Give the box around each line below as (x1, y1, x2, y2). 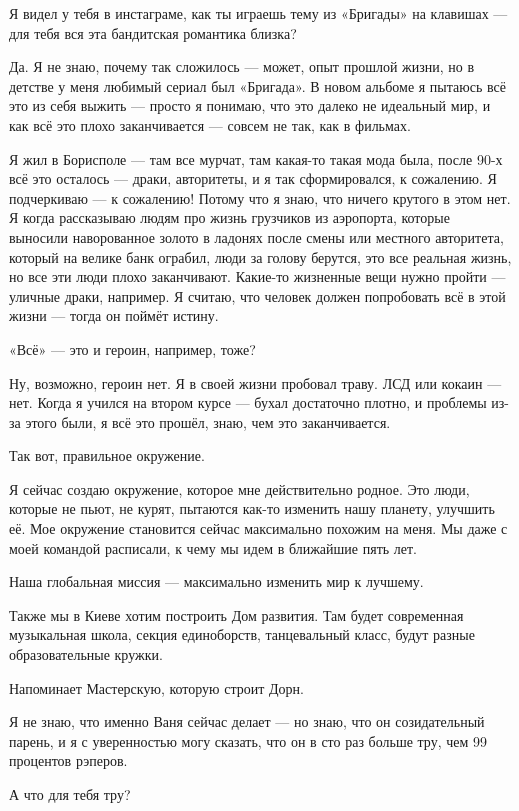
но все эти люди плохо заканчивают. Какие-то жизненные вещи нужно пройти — (9, 266, 506, 287)
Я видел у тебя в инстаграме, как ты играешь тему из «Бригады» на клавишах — (9, 3, 508, 23)
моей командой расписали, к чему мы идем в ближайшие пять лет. (9, 537, 418, 558)
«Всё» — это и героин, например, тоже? (9, 338, 256, 359)
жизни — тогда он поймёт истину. (9, 305, 219, 326)
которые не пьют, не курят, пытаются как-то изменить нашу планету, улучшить (9, 498, 495, 519)
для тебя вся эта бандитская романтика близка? (9, 22, 297, 43)
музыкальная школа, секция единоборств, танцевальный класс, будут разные (9, 624, 475, 645)
